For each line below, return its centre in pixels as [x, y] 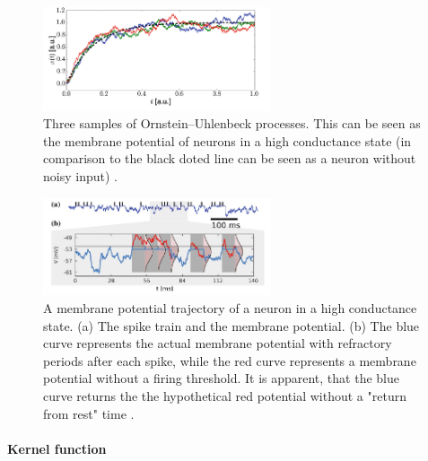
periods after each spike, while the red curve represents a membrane [230, 360]
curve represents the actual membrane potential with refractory [218, 343]
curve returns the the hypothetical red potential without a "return [225, 396]
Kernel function [57, 448]
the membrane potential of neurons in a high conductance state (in [227, 140]
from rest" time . [89, 413]
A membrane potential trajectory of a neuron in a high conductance [230, 308]
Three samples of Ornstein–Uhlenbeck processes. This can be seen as [232, 123]
